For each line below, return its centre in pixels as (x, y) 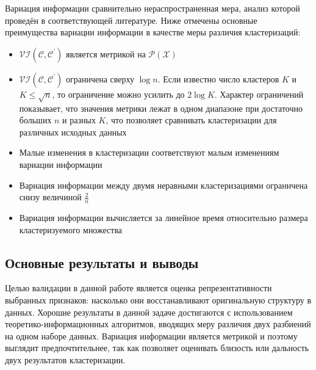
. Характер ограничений (259, 94)
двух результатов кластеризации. (65, 359)
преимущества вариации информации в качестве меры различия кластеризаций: (153, 32)
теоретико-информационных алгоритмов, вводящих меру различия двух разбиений (158, 324)
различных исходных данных (73, 132)
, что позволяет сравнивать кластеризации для (191, 120)
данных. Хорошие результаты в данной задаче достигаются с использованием (149, 312)
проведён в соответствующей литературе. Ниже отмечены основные (131, 20)
